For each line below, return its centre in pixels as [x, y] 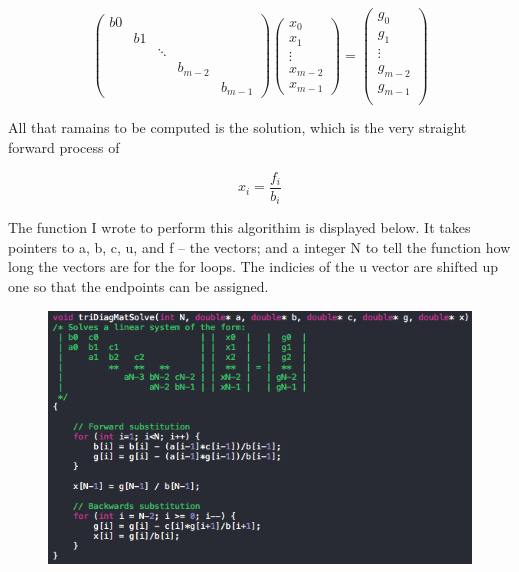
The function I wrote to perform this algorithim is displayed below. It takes [239, 227]
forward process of [64, 147]
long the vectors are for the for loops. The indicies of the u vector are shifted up [253, 266]
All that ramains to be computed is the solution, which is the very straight [237, 127]
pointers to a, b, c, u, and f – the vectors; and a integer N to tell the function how [259, 246]
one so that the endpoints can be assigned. [138, 285]
